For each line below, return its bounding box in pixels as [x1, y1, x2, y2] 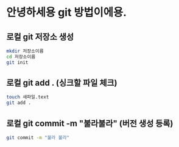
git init [6, 59, 29, 66]
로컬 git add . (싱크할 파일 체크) [6, 78, 118, 88]
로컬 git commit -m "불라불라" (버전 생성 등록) [6, 118, 174, 128]
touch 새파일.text [6, 94, 49, 100]
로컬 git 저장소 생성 [6, 32, 74, 42]
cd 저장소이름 [6, 53, 36, 60]
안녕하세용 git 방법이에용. [6, 5, 127, 19]
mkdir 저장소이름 [6, 48, 44, 54]
